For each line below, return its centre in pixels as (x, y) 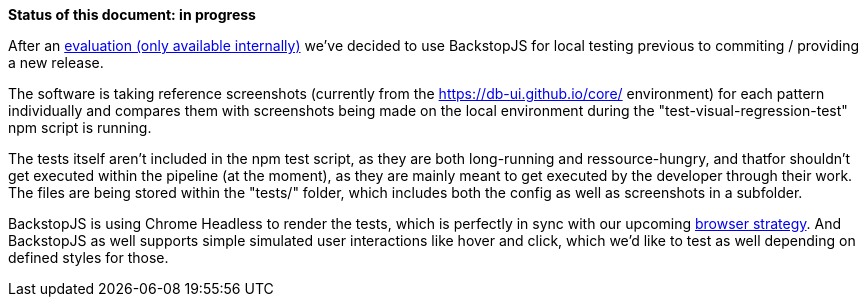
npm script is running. (80, 127)
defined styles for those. (88, 257)
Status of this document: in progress (132, 14)
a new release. (56, 62)
